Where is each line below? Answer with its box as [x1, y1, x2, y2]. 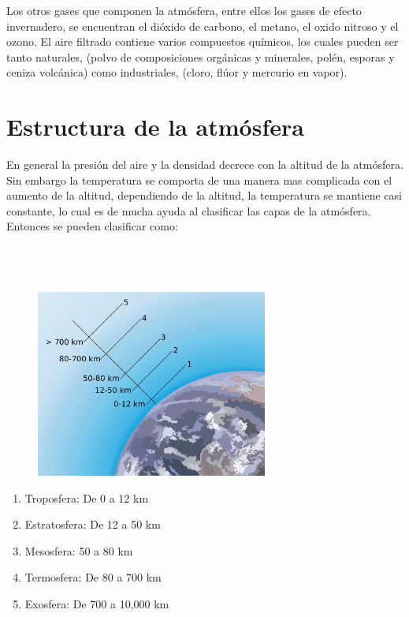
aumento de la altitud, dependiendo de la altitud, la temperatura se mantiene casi [6, 187, 402, 204]
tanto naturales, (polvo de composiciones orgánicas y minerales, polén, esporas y [6, 48, 395, 65]
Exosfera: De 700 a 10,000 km [24, 595, 169, 611]
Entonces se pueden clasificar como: [6, 218, 178, 234]
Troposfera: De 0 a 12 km [24, 489, 149, 506]
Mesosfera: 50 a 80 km [24, 542, 133, 559]
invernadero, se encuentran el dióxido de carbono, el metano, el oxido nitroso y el [6, 17, 399, 34]
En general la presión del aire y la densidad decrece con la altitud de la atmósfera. [6, 156, 403, 173]
